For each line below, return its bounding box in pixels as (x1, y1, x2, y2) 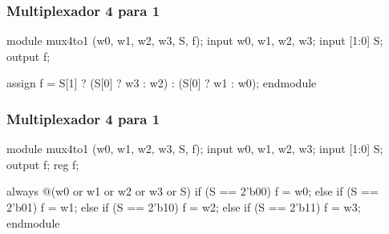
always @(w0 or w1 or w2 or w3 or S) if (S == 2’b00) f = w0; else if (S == (6, 183, 379, 200)
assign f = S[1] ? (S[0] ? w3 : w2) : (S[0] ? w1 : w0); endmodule (6, 75, 317, 91)
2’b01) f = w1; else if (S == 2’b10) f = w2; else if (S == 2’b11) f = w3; (6, 199, 361, 215)
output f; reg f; (6, 155, 79, 172)
